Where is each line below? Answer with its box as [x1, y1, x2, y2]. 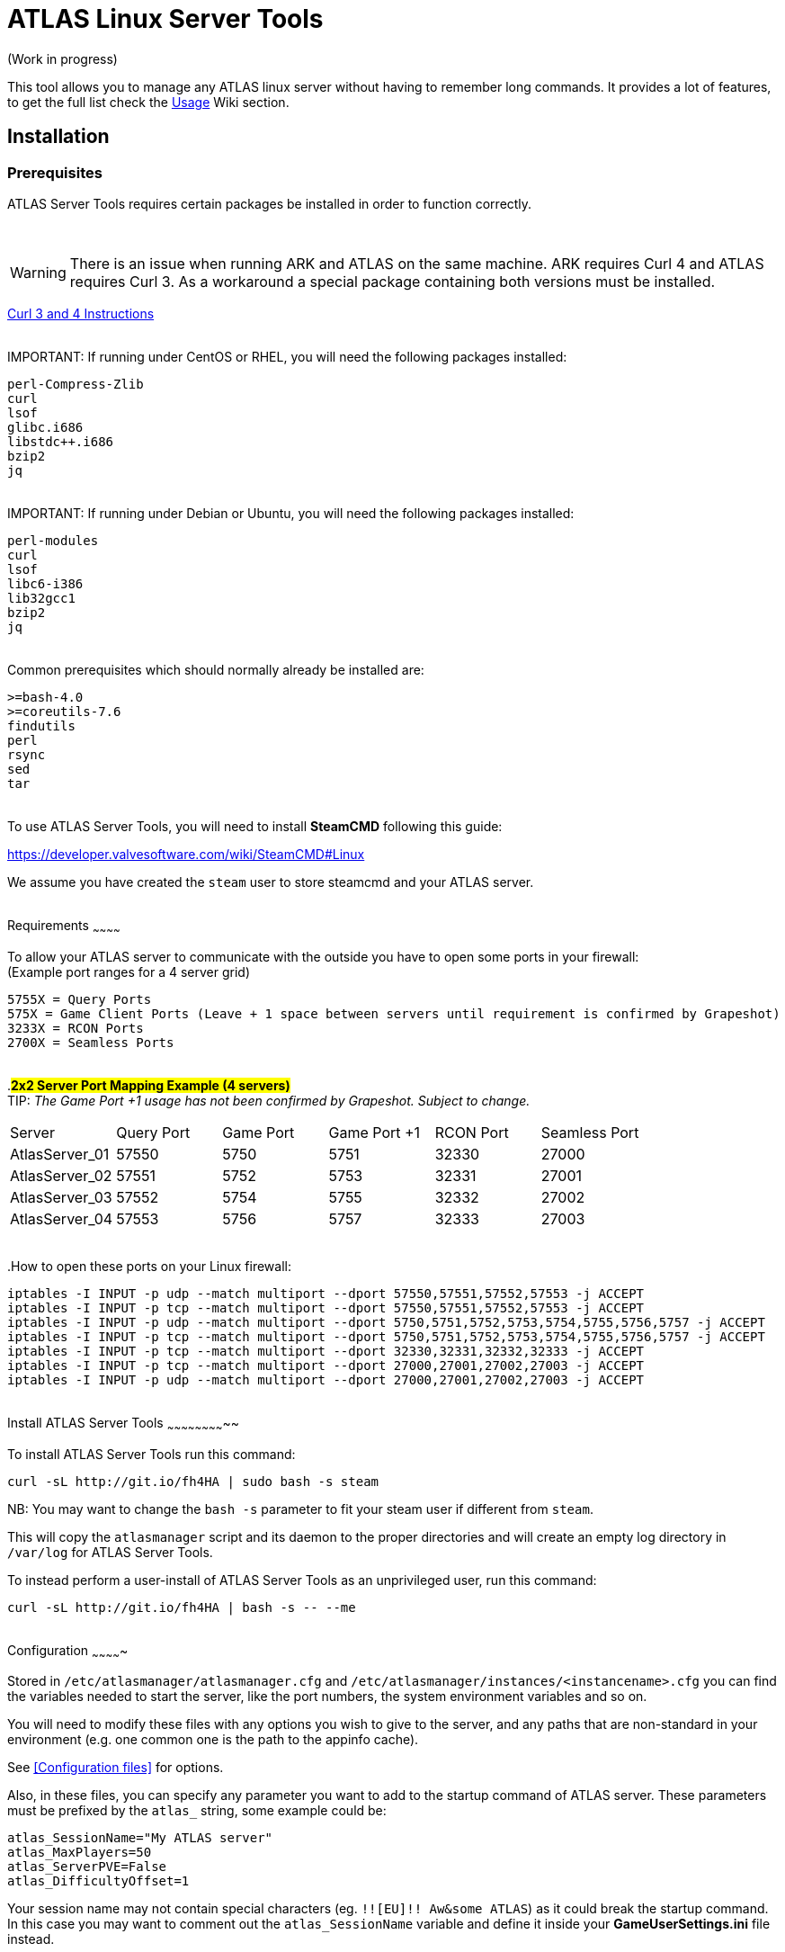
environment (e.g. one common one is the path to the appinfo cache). [7, 1732, 419, 1748]
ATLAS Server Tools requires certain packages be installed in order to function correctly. [7, 195, 532, 211]
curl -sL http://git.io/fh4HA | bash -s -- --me [7, 1599, 356, 1615]
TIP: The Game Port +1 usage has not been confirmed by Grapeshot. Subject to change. [7, 1092, 531, 1108]
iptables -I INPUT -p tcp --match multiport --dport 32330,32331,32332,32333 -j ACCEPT [7, 1343, 645, 1358]
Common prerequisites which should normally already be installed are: [7, 661, 424, 677]
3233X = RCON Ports [7, 1020, 144, 1035]
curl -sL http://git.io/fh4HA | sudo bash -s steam [7, 1473, 379, 1489]
